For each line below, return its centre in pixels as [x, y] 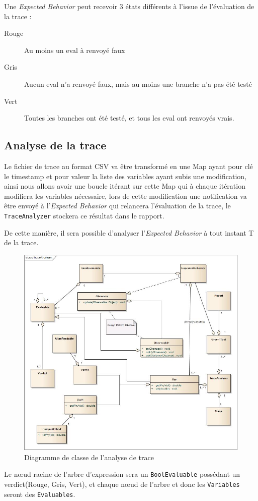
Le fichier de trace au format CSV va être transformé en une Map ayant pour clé [128, 166]
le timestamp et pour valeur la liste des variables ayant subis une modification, [125, 176]
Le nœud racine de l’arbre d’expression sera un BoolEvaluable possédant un [122, 474]
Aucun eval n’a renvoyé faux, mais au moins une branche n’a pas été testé [138, 83]
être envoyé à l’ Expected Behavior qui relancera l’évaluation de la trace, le [117, 206]
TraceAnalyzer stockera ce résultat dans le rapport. [84, 215]
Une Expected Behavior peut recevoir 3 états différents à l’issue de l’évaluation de [129, 6]
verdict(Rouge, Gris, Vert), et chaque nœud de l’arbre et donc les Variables [122, 484]
